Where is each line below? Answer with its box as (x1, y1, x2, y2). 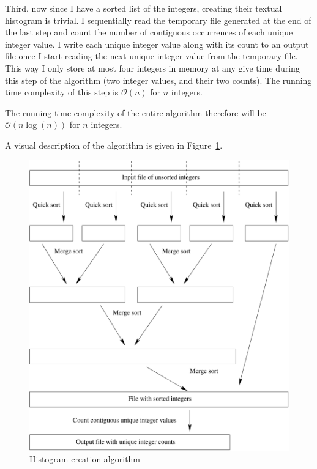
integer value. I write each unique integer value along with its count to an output (5, 37, 309, 50)
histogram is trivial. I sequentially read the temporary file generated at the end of (5, 13, 311, 26)
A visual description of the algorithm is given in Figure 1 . (5, 138, 223, 151)
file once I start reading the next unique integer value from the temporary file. (5, 50, 298, 62)
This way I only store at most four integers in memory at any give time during (5, 61, 300, 74)
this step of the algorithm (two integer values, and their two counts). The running (5, 73, 312, 86)
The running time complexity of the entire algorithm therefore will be (5, 106, 266, 119)
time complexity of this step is (5, 86, 119, 98)
